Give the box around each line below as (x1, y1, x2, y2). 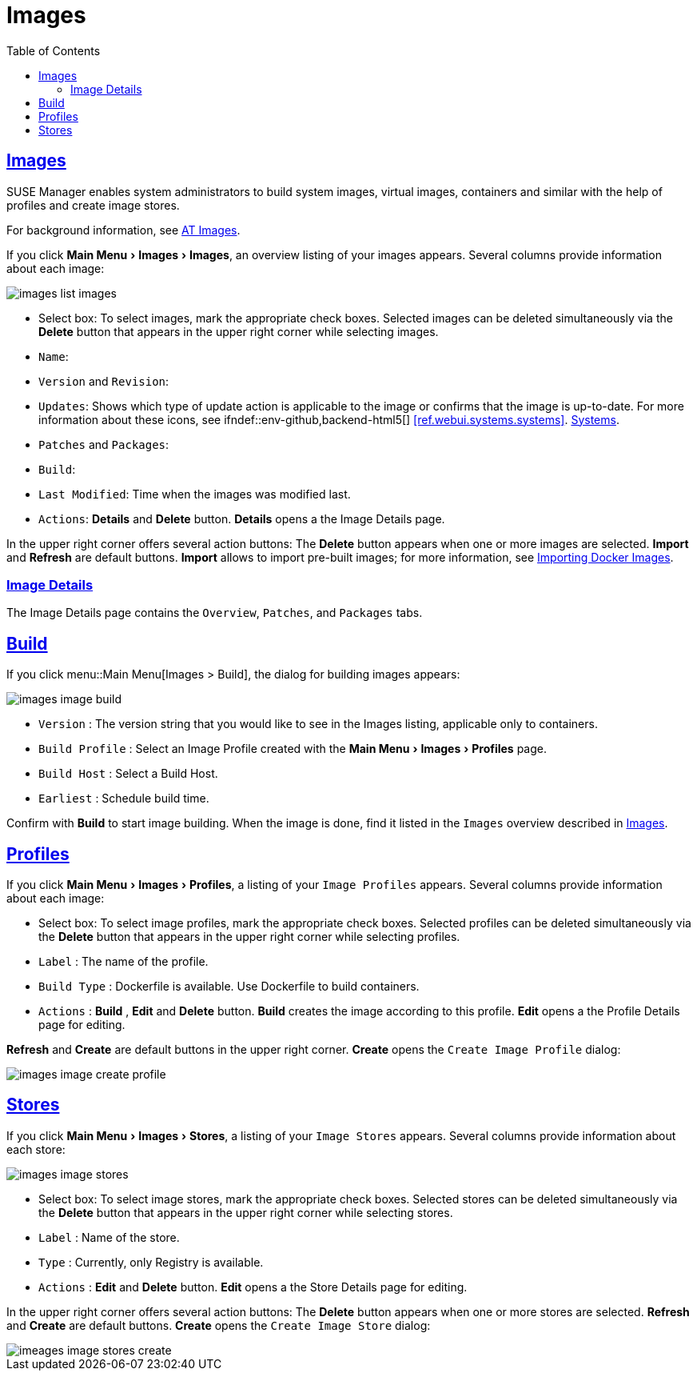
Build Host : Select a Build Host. (38, 767, 218, 781)
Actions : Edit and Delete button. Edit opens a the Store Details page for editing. (38, 1279, 468, 1294)
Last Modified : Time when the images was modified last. (38, 486, 351, 501)
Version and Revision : (38, 374, 169, 388)
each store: (6, 1142, 66, 1156)
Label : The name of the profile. (38, 955, 209, 969)
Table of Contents (6, 43, 101, 58)
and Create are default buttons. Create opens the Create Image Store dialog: (6, 1318, 431, 1332)
